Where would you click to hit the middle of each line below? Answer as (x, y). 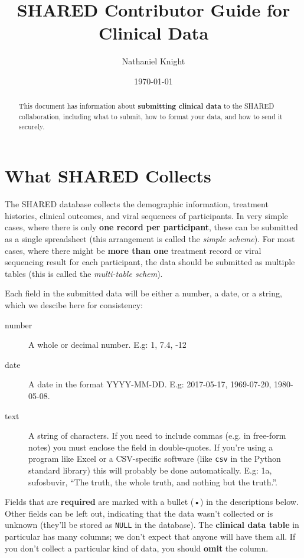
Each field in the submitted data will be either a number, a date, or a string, (143, 293)
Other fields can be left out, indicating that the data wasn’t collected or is (139, 513)
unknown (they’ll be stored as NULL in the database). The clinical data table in (152, 525)
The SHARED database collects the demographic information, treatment (137, 204)
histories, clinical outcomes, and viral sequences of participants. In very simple (146, 215)
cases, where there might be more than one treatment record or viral (133, 250)
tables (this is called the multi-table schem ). (84, 273)
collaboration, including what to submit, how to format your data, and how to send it (151, 116)
